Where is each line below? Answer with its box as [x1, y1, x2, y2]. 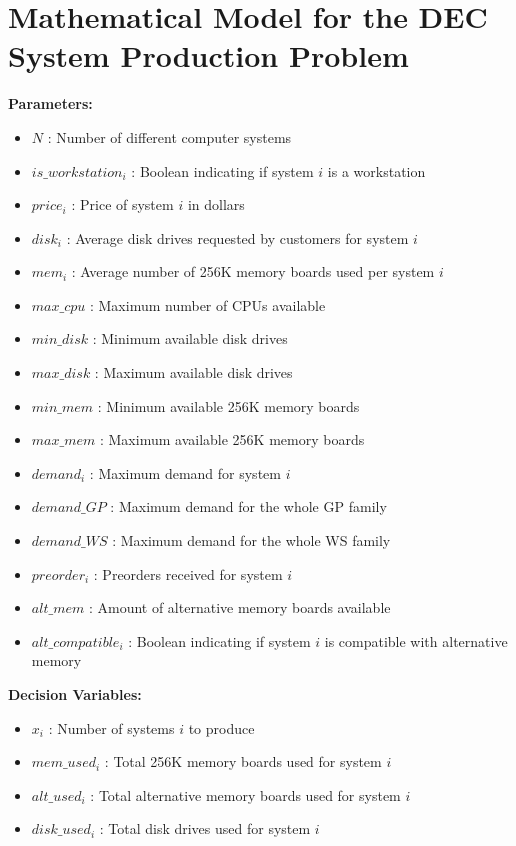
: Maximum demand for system [89, 462, 281, 483]
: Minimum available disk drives [92, 328, 288, 349]
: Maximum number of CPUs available [89, 294, 326, 315]
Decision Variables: [8, 684, 142, 704]
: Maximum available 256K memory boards [99, 429, 365, 450]
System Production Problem [8, 35, 409, 76]
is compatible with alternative [324, 630, 508, 651]
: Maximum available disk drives [94, 362, 293, 383]
